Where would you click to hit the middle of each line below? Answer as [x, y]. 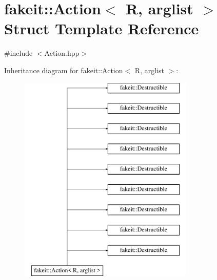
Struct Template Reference [102, 28]
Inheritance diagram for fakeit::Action [64, 70]
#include [18, 53]
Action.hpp [62, 53]
